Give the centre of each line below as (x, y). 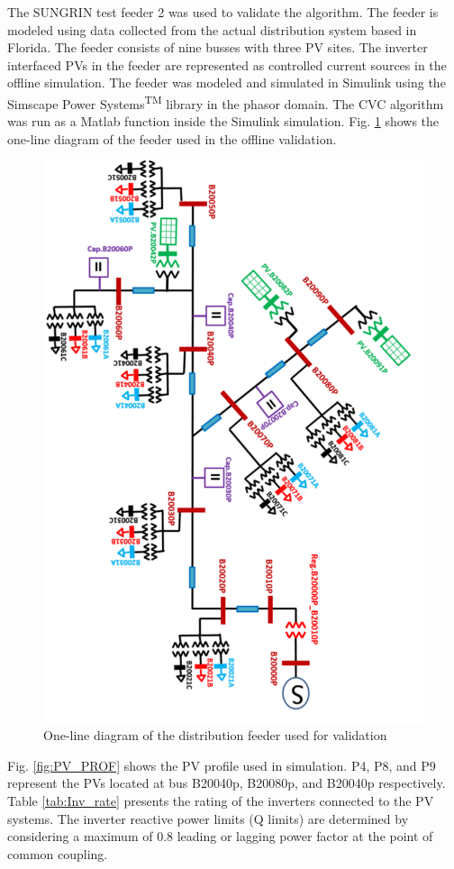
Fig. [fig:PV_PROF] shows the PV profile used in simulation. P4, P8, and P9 (222, 765)
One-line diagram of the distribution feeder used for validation (215, 735)
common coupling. (58, 853)
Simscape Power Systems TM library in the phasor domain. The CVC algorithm (226, 102)
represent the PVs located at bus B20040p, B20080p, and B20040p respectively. (227, 783)
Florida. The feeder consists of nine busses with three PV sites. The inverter (218, 47)
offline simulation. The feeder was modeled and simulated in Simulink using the (227, 82)
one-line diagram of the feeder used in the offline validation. (172, 138)
